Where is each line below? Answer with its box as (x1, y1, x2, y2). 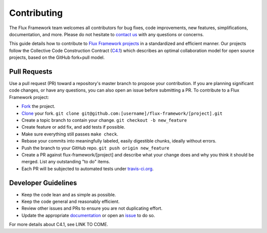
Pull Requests (9, 67, 52, 76)
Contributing (9, 7, 63, 18)
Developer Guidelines (9, 179, 77, 187)
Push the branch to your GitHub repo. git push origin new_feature (21, 145, 170, 151)
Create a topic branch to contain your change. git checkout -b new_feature (21, 117, 187, 123)
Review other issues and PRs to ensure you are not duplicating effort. (21, 205, 163, 211)
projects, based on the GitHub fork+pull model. (9, 54, 105, 60)
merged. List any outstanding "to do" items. (21, 159, 110, 165)
